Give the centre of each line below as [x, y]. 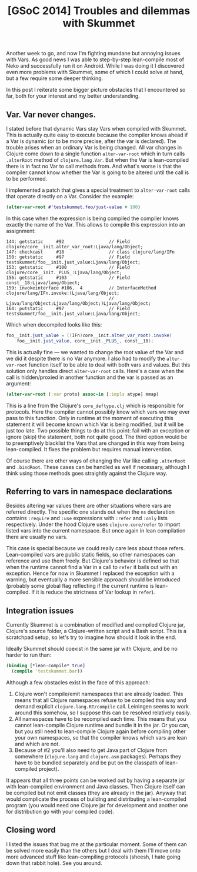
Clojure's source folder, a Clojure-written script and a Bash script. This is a [96, 631]
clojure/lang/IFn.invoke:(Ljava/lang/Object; [63, 293]
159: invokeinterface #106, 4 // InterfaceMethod [81, 288]
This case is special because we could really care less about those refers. [96, 548]
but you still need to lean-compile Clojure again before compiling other [100, 731]
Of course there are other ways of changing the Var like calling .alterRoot [96, 461]
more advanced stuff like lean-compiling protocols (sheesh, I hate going [93, 857]
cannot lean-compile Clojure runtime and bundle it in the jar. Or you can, [102, 725]
